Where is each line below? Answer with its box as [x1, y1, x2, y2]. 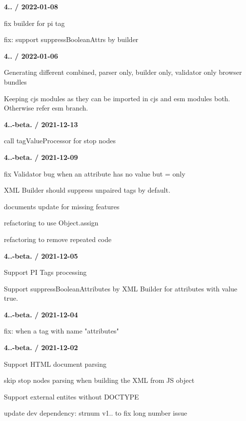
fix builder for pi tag [4, 18, 65, 28]
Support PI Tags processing [4, 267, 87, 277]
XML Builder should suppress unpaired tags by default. [4, 185, 170, 195]
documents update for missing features [4, 201, 120, 211]
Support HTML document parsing [4, 358, 106, 369]
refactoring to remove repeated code [4, 234, 112, 244]
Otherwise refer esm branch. [4, 103, 88, 113]
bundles [4, 76, 27, 87]
